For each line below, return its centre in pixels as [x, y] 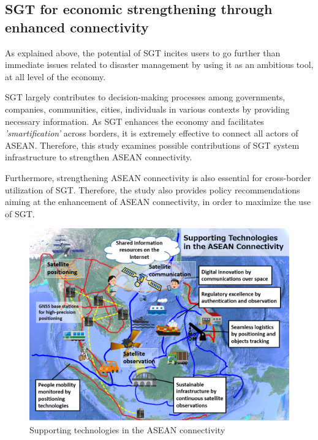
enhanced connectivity [77, 27]
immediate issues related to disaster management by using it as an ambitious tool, [159, 65]
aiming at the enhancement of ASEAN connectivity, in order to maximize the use [158, 202]
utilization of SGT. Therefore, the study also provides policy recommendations [153, 189]
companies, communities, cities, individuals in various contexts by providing [147, 109]
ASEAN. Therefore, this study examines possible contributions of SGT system [152, 145]
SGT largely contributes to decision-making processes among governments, [145, 97]
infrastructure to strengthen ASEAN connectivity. [99, 157]
